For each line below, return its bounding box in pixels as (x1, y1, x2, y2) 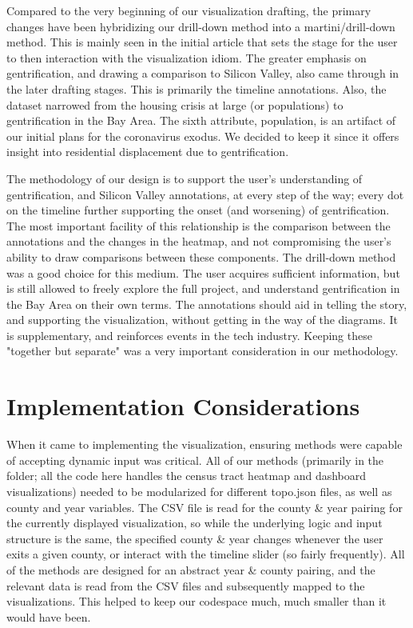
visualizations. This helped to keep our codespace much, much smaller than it (6, 593, 387, 610)
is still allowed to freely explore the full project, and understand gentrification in (6, 280, 400, 297)
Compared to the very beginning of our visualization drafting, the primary (6, 2, 371, 18)
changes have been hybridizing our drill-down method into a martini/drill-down (6, 18, 395, 34)
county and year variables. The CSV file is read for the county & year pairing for (6, 498, 403, 515)
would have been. (6, 608, 91, 625)
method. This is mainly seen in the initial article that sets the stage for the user (6, 34, 398, 50)
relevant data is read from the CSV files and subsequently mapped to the (6, 577, 365, 594)
